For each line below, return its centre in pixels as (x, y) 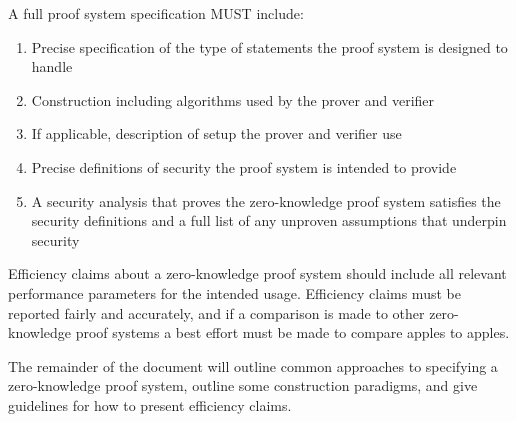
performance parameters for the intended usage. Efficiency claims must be (234, 292)
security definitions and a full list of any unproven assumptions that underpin (269, 220)
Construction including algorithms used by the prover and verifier (233, 99)
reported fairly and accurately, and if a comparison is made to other (216, 312)
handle (52, 66)
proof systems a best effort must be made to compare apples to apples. (292, 332)
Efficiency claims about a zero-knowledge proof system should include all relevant (257, 273)
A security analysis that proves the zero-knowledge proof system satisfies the (266, 200)
